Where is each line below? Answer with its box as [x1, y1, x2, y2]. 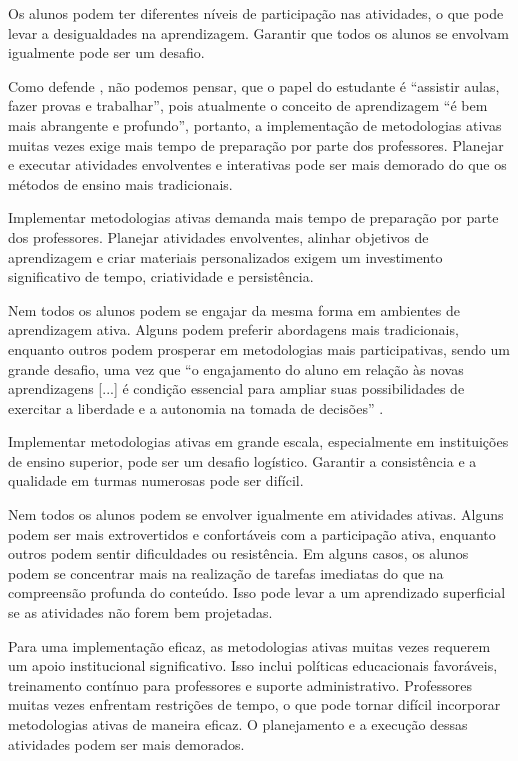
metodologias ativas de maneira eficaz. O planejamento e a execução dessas [8, 714, 468, 734]
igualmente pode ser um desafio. [8, 42, 205, 63]
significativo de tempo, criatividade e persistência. [8, 266, 314, 287]
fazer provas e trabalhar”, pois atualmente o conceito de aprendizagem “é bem [8, 95, 488, 116]
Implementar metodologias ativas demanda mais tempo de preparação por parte [8, 207, 499, 228]
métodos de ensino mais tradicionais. [8, 173, 233, 194]
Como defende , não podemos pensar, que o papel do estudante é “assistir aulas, [8, 75, 500, 96]
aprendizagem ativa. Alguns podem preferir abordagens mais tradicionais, [8, 319, 459, 340]
